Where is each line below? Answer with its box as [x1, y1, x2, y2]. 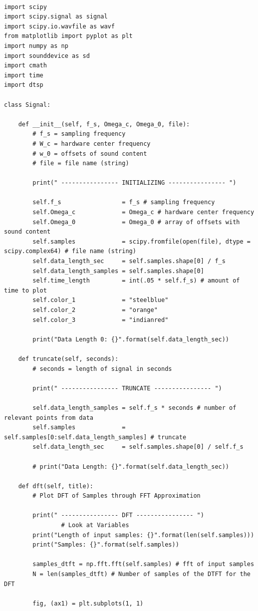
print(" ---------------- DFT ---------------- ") [32, 512, 204, 519]
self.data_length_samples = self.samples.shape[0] [32, 267, 204, 275]
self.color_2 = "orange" [32, 306, 158, 313]
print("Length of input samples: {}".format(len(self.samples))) [32, 531, 255, 539]
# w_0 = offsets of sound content [32, 150, 147, 157]
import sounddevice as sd [4, 52, 90, 59]
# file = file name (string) [32, 160, 129, 167]
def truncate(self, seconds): [18, 355, 119, 362]
